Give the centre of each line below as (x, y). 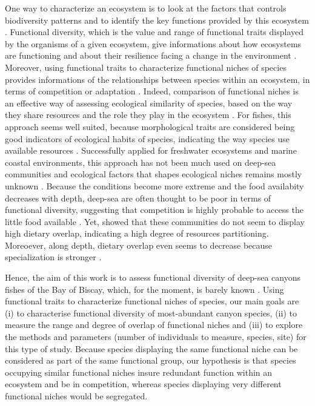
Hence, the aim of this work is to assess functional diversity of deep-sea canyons (153, 277)
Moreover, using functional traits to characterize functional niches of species (146, 67)
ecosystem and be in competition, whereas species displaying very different (143, 384)
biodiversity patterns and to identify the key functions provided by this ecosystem (157, 20)
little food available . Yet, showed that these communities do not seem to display (155, 221)
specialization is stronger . (53, 257)
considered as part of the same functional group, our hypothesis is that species (151, 360)
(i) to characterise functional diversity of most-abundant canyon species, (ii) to (151, 313)
